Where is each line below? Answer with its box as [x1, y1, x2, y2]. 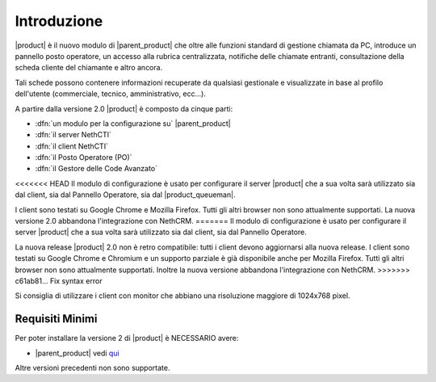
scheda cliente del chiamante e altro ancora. [15, 63, 163, 73]
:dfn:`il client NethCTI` [35, 141, 109, 151]
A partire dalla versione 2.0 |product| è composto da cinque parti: [15, 103, 233, 113]
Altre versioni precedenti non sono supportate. [15, 363, 170, 373]
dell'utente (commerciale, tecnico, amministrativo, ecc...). [15, 89, 206, 99]
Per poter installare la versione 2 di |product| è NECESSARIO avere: [15, 334, 239, 343]
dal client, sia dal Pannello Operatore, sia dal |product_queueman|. [15, 190, 236, 199]
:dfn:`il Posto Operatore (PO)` [35, 153, 132, 162]
